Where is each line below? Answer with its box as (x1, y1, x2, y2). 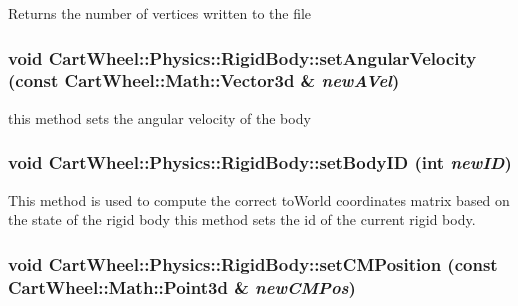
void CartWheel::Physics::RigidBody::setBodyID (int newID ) (8, 150, 512, 175)
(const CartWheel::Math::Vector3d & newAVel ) (8, 68, 400, 93)
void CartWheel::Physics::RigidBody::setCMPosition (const (8, 251, 498, 276)
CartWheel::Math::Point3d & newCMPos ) (8, 274, 356, 299)
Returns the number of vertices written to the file (8, 3, 312, 23)
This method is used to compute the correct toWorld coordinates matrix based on (8, 189, 510, 210)
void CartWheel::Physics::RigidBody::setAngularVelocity (8, 45, 477, 70)
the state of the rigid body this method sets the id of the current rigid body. (8, 209, 476, 230)
